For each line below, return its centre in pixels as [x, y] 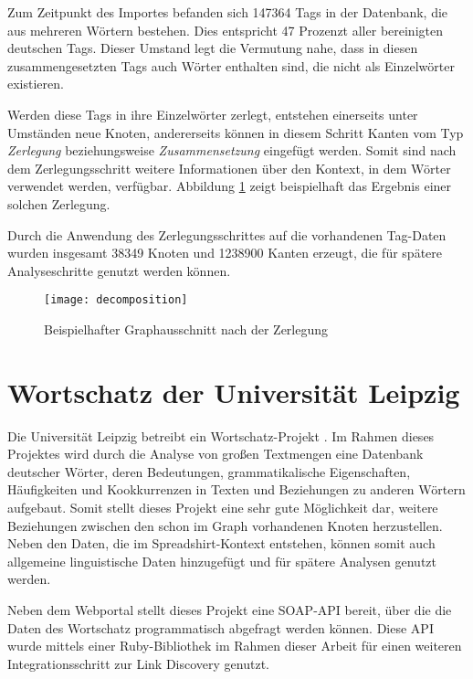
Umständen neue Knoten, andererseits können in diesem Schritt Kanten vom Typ [236, 132]
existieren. [36, 84]
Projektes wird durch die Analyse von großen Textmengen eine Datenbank [215, 454]
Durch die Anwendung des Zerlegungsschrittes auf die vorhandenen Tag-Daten [227, 234]
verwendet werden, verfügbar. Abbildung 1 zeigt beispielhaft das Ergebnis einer [230, 186]
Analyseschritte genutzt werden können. [119, 270]
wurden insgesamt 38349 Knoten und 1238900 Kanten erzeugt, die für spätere [225, 253]
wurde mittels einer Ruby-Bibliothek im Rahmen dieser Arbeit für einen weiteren [235, 646]
